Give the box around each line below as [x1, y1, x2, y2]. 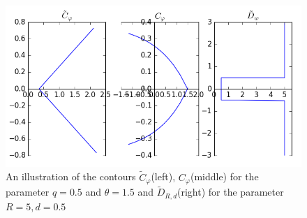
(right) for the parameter [177, 184, 284, 199]
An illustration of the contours [6, 169, 136, 184]
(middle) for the [190, 169, 259, 184]
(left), [151, 169, 176, 184]
